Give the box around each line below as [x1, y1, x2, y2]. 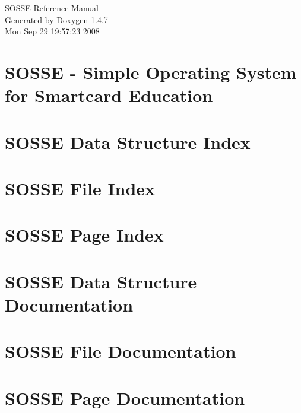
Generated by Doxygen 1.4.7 [5, 13, 108, 26]
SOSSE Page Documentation [5, 385, 245, 409]
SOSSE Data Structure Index [5, 129, 251, 154]
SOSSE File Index [5, 176, 156, 200]
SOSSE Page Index [5, 223, 164, 247]
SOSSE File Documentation [5, 339, 236, 363]
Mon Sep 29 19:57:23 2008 [5, 25, 100, 37]
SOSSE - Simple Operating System [5, 59, 297, 84]
